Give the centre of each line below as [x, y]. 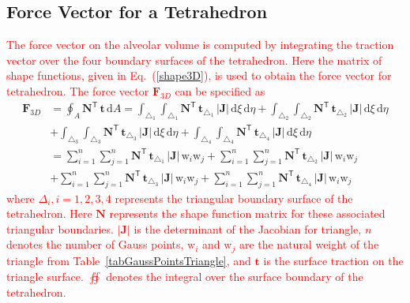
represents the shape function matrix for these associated [247, 213]
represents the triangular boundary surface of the [234, 198]
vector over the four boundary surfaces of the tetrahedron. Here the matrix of [194, 60]
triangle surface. [45, 276]
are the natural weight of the [309, 244]
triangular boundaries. [60, 228]
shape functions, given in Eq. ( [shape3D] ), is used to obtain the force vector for [199, 75]
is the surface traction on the [333, 260]
